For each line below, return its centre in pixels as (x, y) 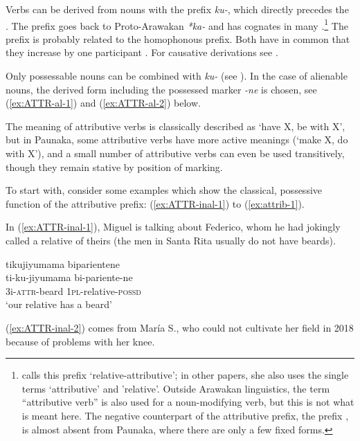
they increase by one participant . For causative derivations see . (142, 52)
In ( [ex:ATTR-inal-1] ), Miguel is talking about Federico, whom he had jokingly (173, 227)
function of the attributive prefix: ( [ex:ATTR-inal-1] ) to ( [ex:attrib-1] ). (155, 203)
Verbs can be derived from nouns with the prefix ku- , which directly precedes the (177, 9)
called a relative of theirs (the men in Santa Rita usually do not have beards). (171, 240)
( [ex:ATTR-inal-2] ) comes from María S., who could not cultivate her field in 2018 (180, 327)
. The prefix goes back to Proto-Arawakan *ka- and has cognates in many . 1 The (177, 24)
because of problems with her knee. (80, 341)
